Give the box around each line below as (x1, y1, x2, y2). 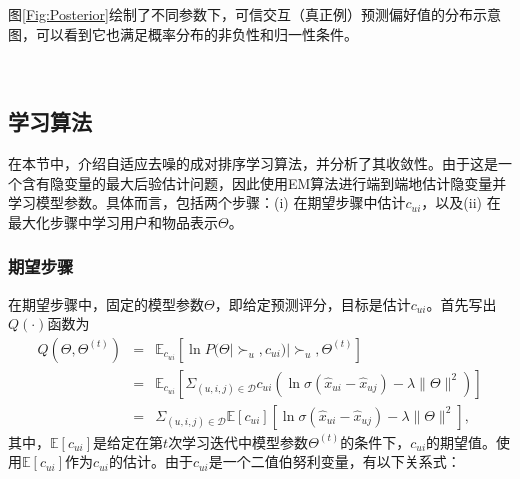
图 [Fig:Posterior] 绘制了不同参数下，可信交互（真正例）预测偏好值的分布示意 (8, 4, 501, 24)
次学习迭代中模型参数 (168, 431, 309, 452)
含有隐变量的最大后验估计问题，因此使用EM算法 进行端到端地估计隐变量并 (21, 172, 507, 193)
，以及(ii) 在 (421, 192, 501, 213)
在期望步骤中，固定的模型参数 (8, 293, 204, 314)
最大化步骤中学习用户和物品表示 (8, 211, 218, 232)
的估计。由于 (108, 451, 193, 472)
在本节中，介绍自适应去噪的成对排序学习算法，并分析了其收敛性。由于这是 (8, 152, 498, 173)
